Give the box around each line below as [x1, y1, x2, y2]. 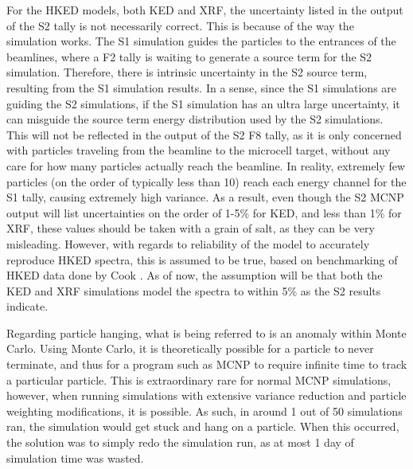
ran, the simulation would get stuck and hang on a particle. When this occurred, [6, 418, 399, 435]
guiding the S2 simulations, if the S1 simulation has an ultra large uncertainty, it [6, 95, 400, 111]
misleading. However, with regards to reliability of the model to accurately [6, 235, 370, 252]
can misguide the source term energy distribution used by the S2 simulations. [6, 111, 384, 127]
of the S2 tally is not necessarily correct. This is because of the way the [6, 17, 354, 33]
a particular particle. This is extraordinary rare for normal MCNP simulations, [6, 371, 392, 388]
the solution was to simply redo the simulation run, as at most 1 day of [6, 434, 354, 451]
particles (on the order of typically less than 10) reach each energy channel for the [6, 173, 407, 190]
